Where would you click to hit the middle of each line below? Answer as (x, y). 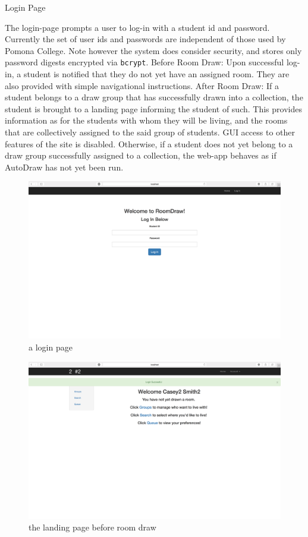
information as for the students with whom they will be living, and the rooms (146, 120)
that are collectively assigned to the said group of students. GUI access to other (150, 132)
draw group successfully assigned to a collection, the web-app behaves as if (141, 155)
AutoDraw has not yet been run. (64, 167)
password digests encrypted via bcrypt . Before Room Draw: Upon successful (144, 62)
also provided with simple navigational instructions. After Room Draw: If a (142, 85)
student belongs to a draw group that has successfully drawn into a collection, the (154, 97)
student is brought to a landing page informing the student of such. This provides (153, 108)
